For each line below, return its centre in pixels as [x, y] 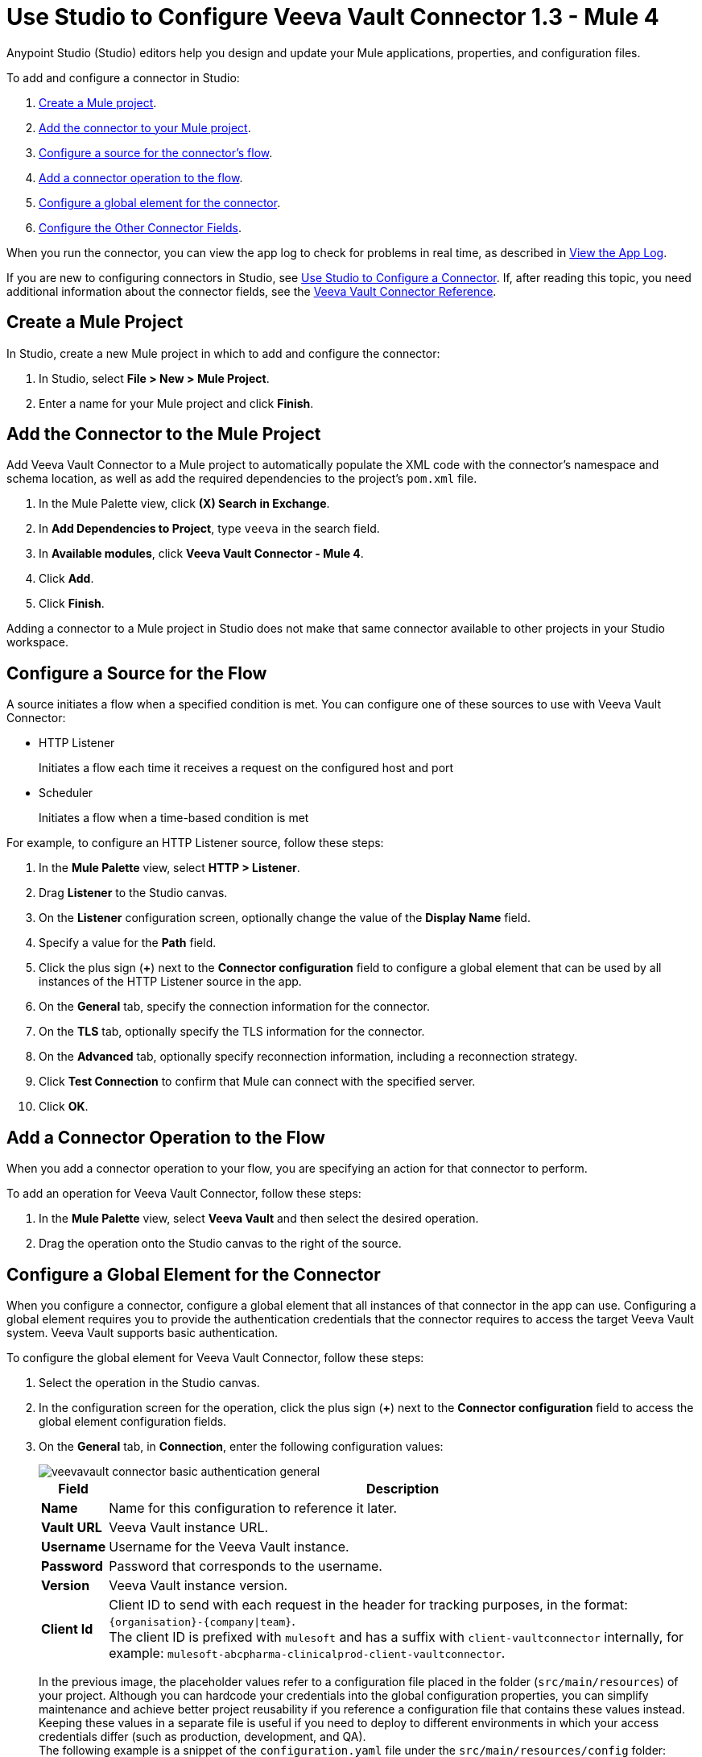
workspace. [37, 642]
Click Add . [66, 579]
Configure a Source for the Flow [137, 673]
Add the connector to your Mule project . [145, 127]
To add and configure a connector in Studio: [123, 77]
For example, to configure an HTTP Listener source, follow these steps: [195, 843]
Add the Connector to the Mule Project [164, 434]
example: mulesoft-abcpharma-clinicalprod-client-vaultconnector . [307, 1653]
